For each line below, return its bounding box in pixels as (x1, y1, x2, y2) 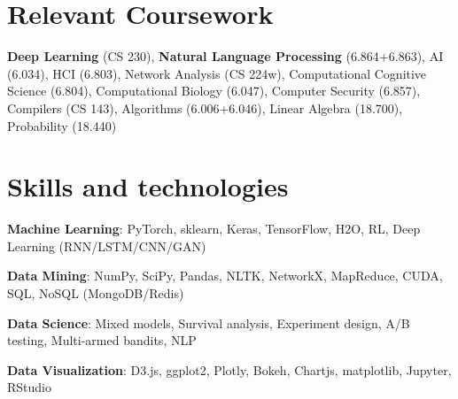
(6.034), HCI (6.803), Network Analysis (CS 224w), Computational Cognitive (7, 64, 427, 82)
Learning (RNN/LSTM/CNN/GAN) (7, 236, 206, 255)
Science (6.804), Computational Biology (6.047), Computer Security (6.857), (7, 81, 421, 100)
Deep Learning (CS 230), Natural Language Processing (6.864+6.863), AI (7, 47, 444, 65)
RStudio (7, 378, 51, 396)
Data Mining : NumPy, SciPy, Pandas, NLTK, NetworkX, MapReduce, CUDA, (7, 266, 443, 285)
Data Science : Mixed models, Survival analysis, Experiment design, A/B (7, 313, 410, 332)
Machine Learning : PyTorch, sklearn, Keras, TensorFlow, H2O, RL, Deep (7, 219, 421, 238)
